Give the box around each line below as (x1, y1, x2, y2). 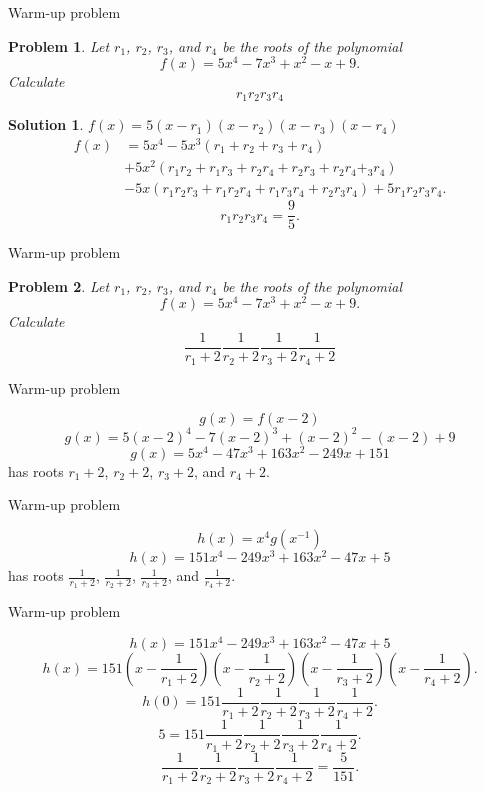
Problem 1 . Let (8, 35, 110, 56)
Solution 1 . (8, 114, 84, 135)
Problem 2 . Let (8, 275, 110, 296)
